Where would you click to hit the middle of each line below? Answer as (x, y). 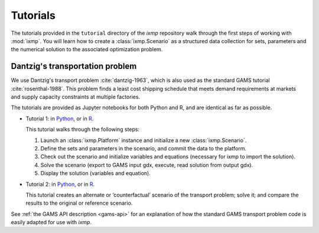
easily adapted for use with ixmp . (51, 222)
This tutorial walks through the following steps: (83, 129)
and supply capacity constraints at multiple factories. (76, 97)
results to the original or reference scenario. (79, 203)
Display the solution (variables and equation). (95, 173)
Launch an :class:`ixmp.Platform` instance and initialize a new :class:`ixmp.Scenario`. (144, 140)
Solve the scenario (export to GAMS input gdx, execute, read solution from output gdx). (147, 165)
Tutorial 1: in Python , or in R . (60, 119)
